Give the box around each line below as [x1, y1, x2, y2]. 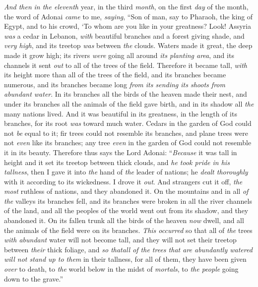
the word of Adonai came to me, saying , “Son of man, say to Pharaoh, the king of [4, 11, 253, 21]
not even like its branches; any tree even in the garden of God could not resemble [4, 137, 252, 148]
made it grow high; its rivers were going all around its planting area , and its [4, 50, 234, 60]
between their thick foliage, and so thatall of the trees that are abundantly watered [4, 244, 253, 254]
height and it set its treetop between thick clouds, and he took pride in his [4, 157, 230, 167]
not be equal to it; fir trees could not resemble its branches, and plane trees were [4, 127, 248, 138]
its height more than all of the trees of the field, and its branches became [4, 69, 226, 80]
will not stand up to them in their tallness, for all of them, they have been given [4, 254, 247, 264]
